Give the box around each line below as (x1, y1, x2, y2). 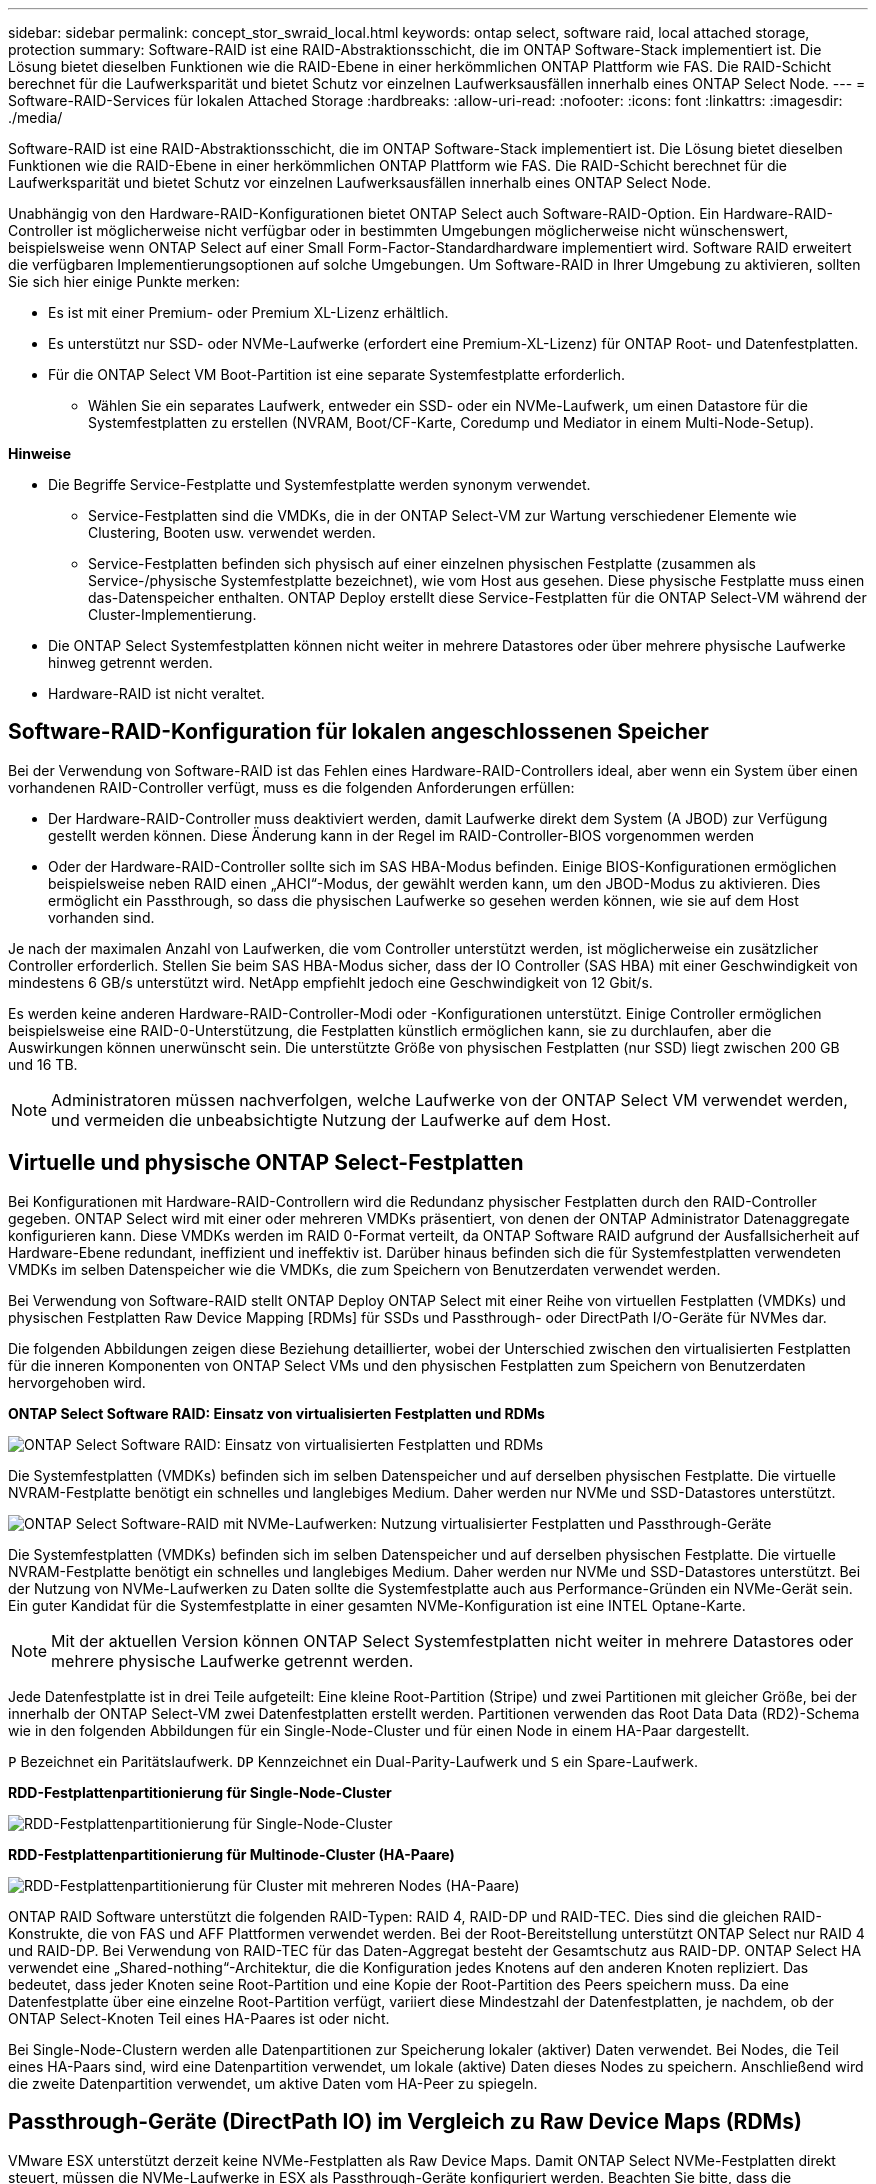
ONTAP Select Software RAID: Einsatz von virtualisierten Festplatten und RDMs (8, 1404, 545, 1422)
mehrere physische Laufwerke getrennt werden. (51, 1650, 414, 1671)
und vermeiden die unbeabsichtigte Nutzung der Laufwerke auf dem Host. (51, 1109, 612, 1130)
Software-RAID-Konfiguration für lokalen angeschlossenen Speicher (8, 719, 709, 745)
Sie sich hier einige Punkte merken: (8, 273, 240, 290)
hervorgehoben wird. (8, 1373, 146, 1391)
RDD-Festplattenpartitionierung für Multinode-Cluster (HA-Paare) (8, 1845, 455, 1863)
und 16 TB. (8, 1055, 78, 1073)
